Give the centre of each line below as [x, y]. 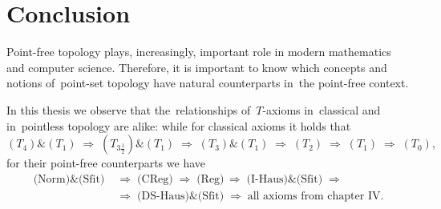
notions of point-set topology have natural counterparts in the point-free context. [208, 83]
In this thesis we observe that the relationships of [129, 109]
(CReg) [155, 179]
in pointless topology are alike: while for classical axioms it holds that [179, 125]
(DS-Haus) [163, 196]
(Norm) [52, 179]
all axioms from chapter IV [314, 196]
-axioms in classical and [322, 109]
